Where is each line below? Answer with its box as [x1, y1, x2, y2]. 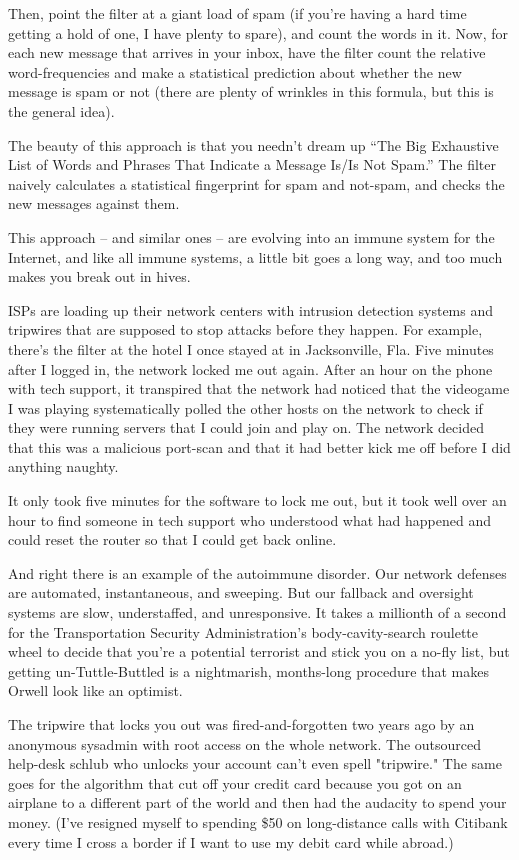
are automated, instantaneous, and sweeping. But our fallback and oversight [8, 582, 474, 603]
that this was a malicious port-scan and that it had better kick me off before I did [8, 436, 511, 457]
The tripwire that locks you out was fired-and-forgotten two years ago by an [8, 714, 475, 734]
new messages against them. [8, 193, 180, 214]
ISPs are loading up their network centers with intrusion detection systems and [8, 299, 494, 320]
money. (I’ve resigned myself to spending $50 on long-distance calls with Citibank [8, 811, 508, 832]
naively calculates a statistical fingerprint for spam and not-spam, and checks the [8, 173, 505, 194]
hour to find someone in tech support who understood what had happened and [8, 509, 492, 530]
